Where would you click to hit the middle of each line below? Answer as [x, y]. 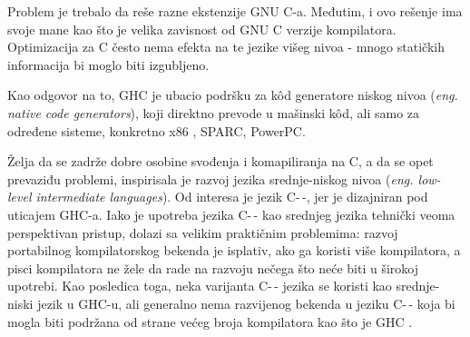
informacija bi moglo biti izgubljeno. [108, 64]
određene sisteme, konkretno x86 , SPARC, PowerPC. [157, 130]
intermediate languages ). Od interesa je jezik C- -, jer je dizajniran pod [232, 197]
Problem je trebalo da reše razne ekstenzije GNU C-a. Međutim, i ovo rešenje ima [235, 11]
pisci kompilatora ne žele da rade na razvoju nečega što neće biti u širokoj [213, 268]
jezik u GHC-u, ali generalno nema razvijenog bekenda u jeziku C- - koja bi [246, 303]
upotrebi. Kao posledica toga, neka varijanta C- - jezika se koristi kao [200, 286]
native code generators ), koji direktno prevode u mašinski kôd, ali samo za [214, 112]
